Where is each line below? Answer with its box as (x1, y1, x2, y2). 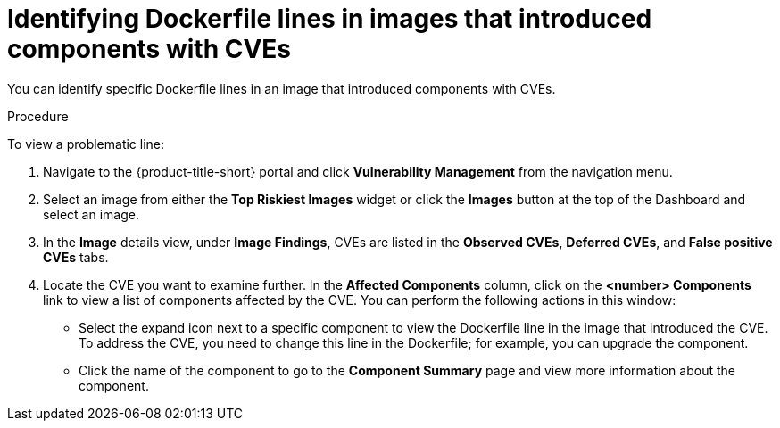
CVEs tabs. (43, 249, 109, 265)
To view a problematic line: (7, 136, 165, 152)
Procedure (7, 108, 69, 124)
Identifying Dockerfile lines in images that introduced (7, 4, 652, 34)
